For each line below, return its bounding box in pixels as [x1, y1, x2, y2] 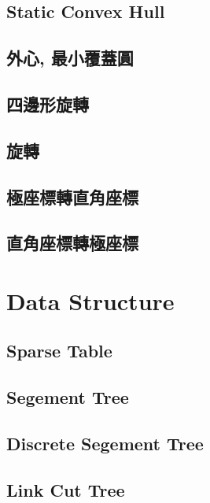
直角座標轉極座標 [6, 231, 138, 255]
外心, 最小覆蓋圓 [6, 46, 134, 70]
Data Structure [6, 284, 175, 316]
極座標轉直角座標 [6, 184, 138, 209]
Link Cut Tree [6, 477, 125, 501]
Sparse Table [6, 338, 112, 363]
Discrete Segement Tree [6, 431, 204, 456]
